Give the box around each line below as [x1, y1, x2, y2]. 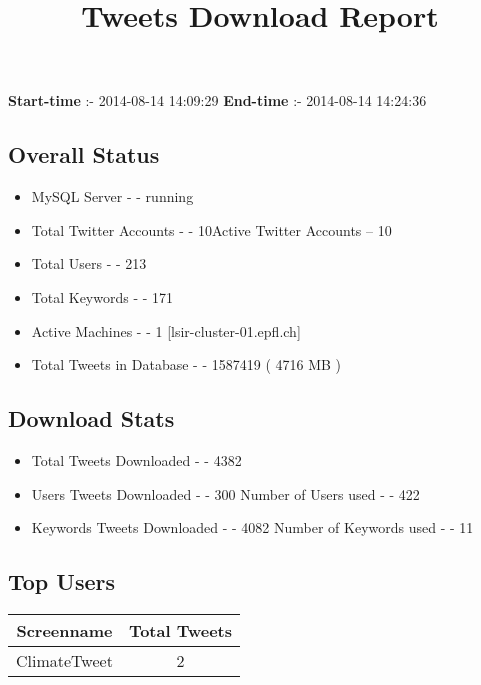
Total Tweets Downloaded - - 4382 [31, 449, 242, 470]
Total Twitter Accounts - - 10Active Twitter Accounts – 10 [31, 219, 392, 240]
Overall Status [8, 139, 160, 170]
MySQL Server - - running [31, 186, 194, 207]
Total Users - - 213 [31, 253, 147, 274]
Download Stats [8, 403, 175, 434]
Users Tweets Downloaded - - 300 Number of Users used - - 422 [31, 483, 420, 504]
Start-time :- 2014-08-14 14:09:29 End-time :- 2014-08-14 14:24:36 [8, 90, 427, 111]
